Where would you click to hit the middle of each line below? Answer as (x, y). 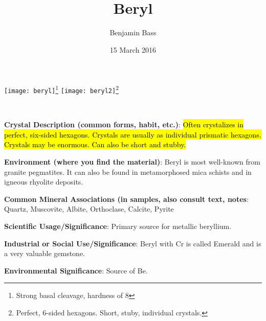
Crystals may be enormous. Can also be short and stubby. (95, 144)
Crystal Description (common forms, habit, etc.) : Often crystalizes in (124, 124)
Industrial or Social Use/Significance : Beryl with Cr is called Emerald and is (133, 243)
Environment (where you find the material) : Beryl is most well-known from (132, 162)
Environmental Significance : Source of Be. (76, 270)
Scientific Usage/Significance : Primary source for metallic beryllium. (118, 226)
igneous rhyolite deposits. (44, 182)
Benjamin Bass (133, 32)
